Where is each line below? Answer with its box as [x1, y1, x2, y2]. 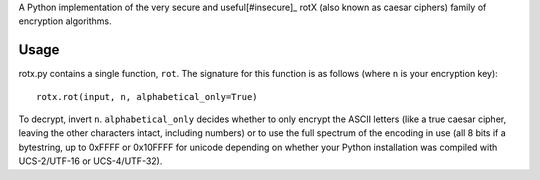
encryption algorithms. [18, 15, 112, 27]
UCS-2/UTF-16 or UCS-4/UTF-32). [18, 155, 163, 167]
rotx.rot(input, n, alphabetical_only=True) [36, 91, 259, 102]
